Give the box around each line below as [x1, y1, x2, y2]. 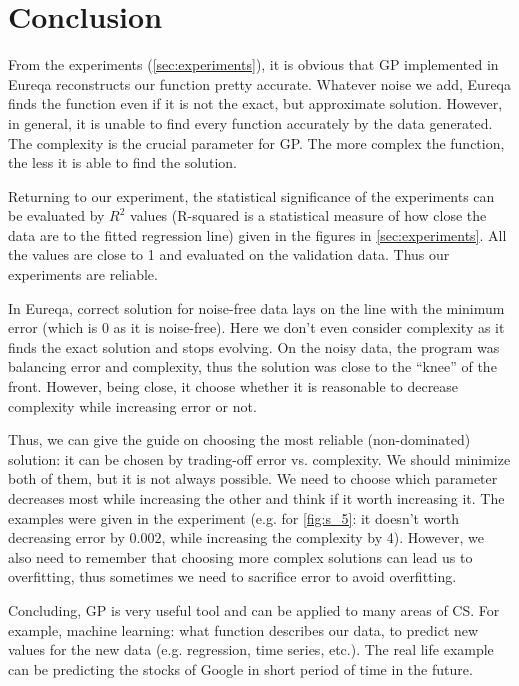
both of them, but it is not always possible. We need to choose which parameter [8, 468, 498, 489]
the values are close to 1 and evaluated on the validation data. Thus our [8, 244, 450, 265]
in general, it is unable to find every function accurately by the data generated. [8, 112, 493, 133]
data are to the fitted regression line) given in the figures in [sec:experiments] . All [8, 224, 507, 245]
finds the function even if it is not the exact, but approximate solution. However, [8, 93, 503, 114]
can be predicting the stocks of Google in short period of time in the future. [8, 658, 473, 679]
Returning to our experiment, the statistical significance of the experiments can [8, 185, 495, 206]
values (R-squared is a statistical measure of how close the [130, 205, 487, 226]
